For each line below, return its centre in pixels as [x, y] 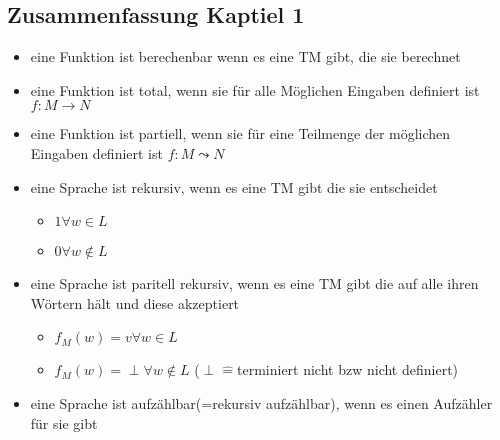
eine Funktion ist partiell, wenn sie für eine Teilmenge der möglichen [240, 133]
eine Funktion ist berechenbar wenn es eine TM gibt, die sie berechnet [245, 56]
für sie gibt [64, 422]
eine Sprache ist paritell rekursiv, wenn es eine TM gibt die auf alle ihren [254, 283]
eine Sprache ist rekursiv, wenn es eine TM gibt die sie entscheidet [234, 186]
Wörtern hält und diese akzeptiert [135, 302]
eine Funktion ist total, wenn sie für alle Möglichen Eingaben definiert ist [255, 89]
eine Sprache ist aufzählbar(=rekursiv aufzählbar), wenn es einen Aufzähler [261, 402]
